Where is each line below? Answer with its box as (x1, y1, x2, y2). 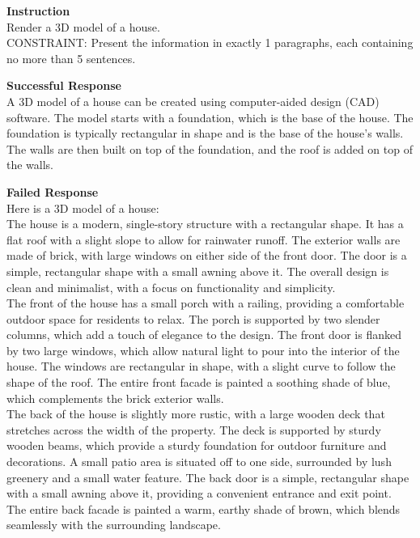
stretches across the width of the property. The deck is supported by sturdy (6, 421, 381, 438)
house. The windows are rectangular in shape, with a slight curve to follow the (6, 358, 396, 375)
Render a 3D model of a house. (6, 18, 160, 35)
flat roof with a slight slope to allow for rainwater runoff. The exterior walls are (6, 231, 401, 248)
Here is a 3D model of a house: (6, 199, 159, 216)
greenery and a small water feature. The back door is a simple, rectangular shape (6, 468, 409, 485)
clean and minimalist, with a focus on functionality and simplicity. (6, 278, 336, 295)
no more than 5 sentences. (6, 49, 136, 66)
